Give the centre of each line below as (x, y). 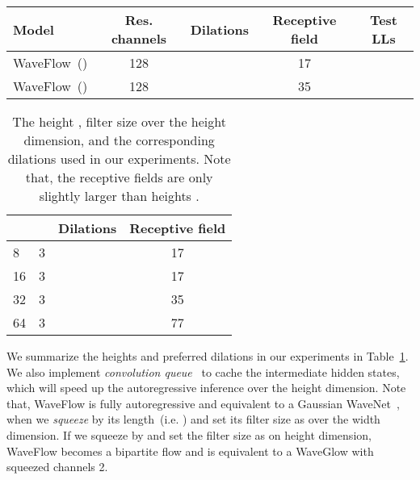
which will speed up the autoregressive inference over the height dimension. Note (206, 388)
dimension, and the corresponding (119, 140)
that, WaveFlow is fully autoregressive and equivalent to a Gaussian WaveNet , (203, 403)
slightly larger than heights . (119, 196)
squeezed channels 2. (57, 467)
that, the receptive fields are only (119, 177)
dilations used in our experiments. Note (119, 159)
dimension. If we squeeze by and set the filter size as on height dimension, (189, 434)
